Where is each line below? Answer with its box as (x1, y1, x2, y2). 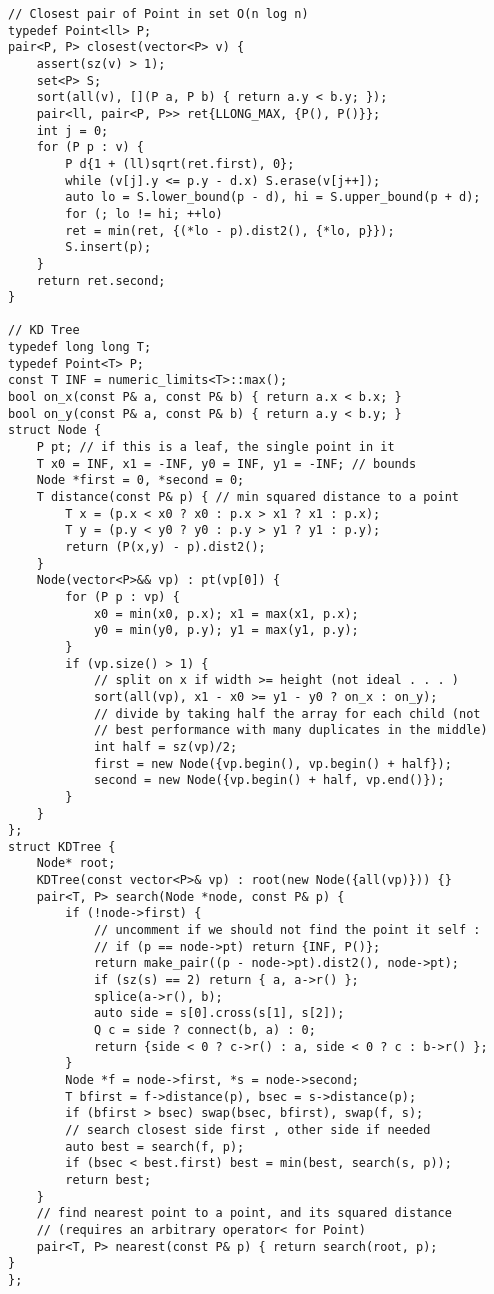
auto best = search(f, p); (65, 1139, 245, 1154)
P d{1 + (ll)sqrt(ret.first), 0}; (65, 156, 295, 171)
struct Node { (8, 423, 102, 438)
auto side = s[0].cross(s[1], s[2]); (93, 1006, 345, 1021)
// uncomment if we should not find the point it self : (93, 923, 481, 938)
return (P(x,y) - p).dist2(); (65, 540, 266, 554)
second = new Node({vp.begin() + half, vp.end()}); (93, 773, 445, 788)
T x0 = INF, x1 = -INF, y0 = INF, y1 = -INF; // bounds (36, 456, 417, 471)
